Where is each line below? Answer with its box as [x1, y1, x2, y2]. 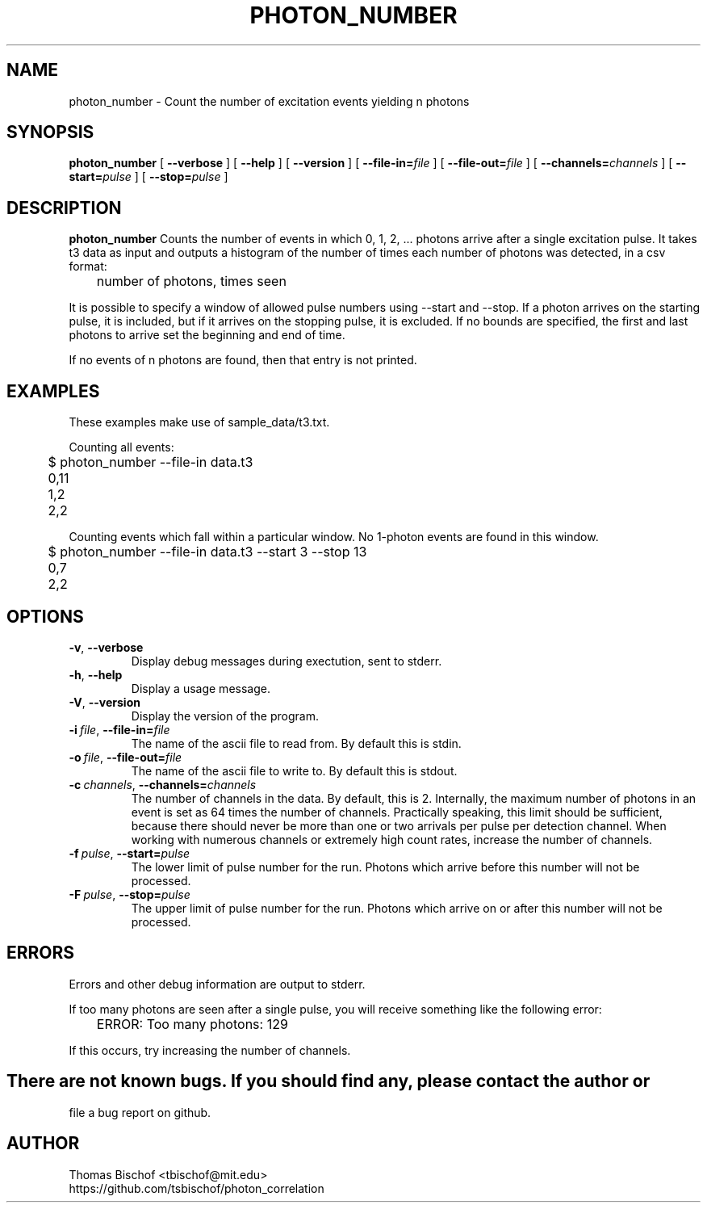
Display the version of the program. [131, 708, 319, 723]
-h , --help [69, 667, 123, 682]
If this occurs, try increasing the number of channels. [69, 1043, 351, 1057]
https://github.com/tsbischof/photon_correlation [69, 1181, 324, 1195]
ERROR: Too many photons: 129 [96, 1015, 288, 1032]
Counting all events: [69, 440, 174, 455]
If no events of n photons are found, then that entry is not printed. [69, 353, 417, 367]
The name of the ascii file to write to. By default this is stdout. [131, 763, 458, 778]
